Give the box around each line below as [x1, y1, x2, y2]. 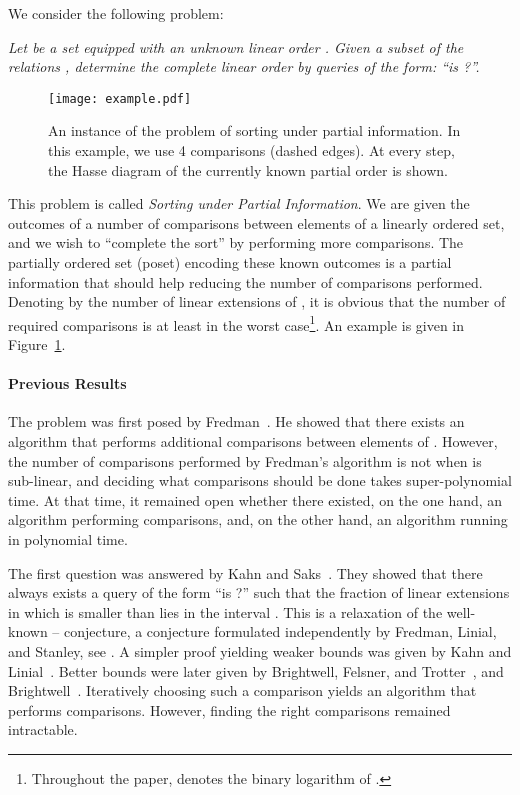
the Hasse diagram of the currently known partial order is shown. [48, 159, 448, 180]
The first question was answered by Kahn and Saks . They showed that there [8, 562, 483, 583]
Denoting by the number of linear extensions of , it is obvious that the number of [8, 291, 506, 312]
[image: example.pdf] [48, 91, 192, 106]
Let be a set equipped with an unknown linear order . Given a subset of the [8, 36, 464, 57]
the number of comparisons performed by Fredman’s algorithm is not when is [8, 450, 482, 471]
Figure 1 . [8, 334, 66, 355]
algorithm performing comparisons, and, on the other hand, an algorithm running [8, 509, 508, 530]
